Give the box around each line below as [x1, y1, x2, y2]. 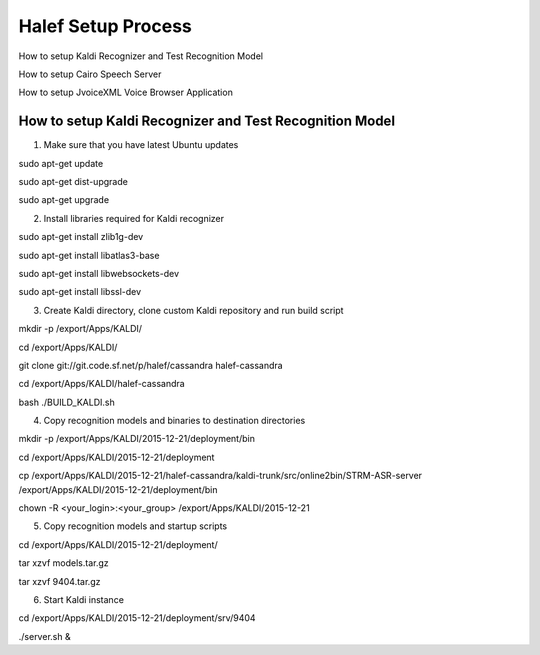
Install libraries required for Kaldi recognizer [43, 212, 225, 224]
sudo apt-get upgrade [18, 194, 110, 206]
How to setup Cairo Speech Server [18, 68, 162, 80]
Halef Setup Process [18, 15, 192, 37]
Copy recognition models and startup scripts [43, 520, 228, 532]
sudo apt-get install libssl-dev [18, 286, 142, 298]
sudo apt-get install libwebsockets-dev [18, 267, 180, 279]
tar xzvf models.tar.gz [18, 557, 109, 569]
